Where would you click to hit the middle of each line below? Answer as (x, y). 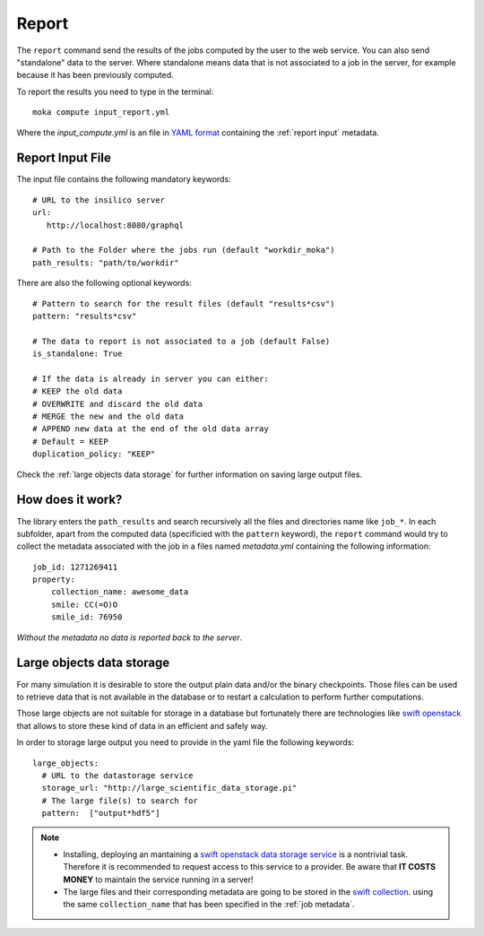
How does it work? (69, 500)
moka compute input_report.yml (101, 113)
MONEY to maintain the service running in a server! (158, 880)
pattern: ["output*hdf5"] (101, 813)
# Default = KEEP (70, 441)
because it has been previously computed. (95, 75)
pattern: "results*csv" (85, 316)
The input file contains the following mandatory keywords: (124, 179)
